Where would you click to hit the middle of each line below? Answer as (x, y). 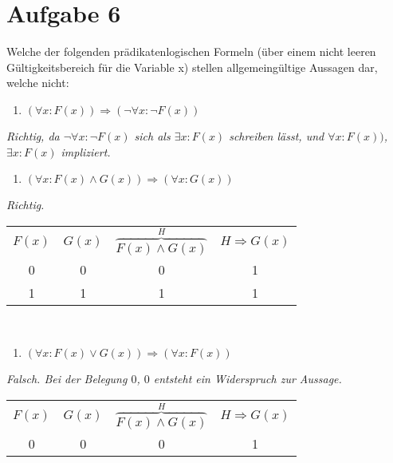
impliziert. (86, 151)
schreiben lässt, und (277, 135)
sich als (152, 135)
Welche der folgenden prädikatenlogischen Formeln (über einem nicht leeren (191, 51)
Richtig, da (33, 135)
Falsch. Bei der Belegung (67, 379)
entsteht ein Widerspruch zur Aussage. (248, 379)
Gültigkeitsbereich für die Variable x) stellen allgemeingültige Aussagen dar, (192, 67)
